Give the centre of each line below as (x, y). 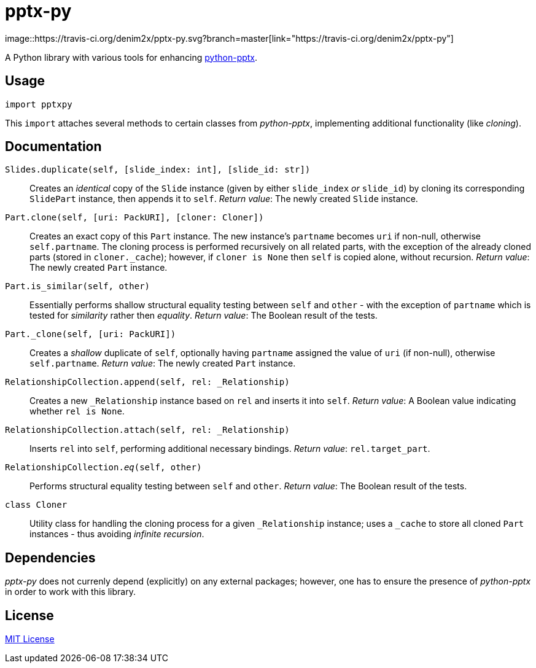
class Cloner (36, 505)
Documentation (53, 147)
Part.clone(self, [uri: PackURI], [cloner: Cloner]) (134, 218)
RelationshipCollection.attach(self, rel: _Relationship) (147, 430)
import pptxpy (39, 104)
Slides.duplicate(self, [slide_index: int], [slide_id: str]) (158, 170)
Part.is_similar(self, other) (78, 286)
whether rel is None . (77, 411)
